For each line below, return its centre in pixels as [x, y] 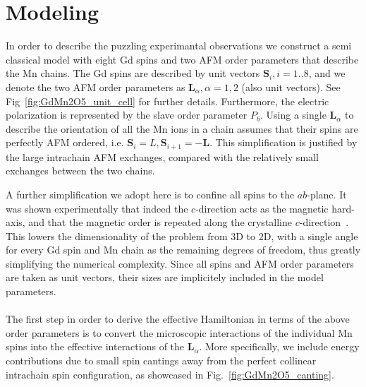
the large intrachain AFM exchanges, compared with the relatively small [162, 156]
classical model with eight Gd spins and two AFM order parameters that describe [182, 59]
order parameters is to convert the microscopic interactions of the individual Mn [179, 332]
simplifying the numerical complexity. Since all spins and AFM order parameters [180, 263]
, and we [327, 73]
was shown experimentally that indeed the [97, 208]
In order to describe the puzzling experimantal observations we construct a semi [179, 46]
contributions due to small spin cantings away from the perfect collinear [161, 361]
